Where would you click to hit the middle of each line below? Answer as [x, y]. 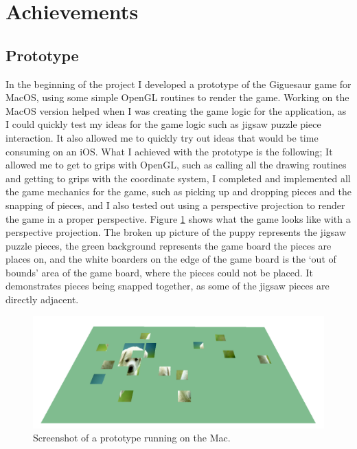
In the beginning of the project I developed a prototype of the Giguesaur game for [178, 84]
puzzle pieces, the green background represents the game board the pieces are [169, 245]
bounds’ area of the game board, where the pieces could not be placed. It [159, 272]
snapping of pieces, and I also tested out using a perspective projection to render [175, 205]
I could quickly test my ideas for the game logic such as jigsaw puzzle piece [163, 124]
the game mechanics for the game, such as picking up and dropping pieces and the [178, 191]
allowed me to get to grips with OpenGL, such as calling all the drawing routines [176, 165]
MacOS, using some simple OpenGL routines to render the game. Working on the [177, 97]
